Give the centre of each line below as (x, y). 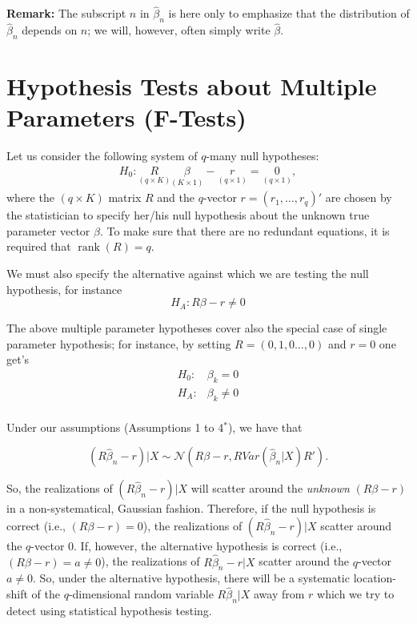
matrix (125, 197)
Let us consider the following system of (102, 156)
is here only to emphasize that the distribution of (289, 13)
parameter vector (48, 230)
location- (375, 578)
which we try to (356, 594)
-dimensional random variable (141, 594)
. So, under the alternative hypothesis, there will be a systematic (191, 578)
